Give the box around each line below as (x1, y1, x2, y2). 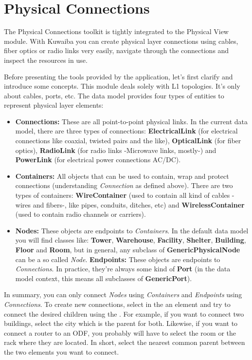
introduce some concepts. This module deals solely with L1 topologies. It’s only (4, 81, 240, 91)
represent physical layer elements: (4, 100, 104, 110)
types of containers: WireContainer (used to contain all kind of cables (15, 190, 230, 200)
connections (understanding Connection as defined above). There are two (15, 180, 233, 190)
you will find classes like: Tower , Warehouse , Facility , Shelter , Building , (15, 235, 246, 245)
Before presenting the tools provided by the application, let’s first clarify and (4, 71, 233, 81)
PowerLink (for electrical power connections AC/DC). (15, 154, 181, 165)
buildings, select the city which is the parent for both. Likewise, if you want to (4, 318, 238, 328)
